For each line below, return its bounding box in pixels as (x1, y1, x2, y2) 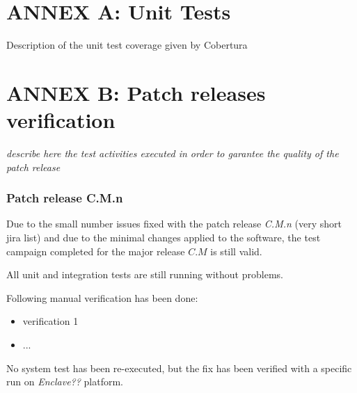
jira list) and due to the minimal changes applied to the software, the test (6, 230, 321, 245)
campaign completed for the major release (6, 243, 185, 258)
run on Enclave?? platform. (6, 374, 124, 389)
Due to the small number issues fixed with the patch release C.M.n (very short (6, 216, 342, 231)
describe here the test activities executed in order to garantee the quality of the (6, 146, 339, 161)
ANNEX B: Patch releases (6, 78, 266, 106)
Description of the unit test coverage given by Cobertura (6, 38, 248, 52)
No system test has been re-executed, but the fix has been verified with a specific (6, 360, 352, 375)
